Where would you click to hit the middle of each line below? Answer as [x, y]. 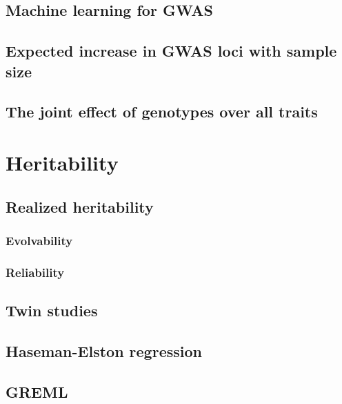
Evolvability [39, 240]
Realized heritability [80, 206]
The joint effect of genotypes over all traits [162, 112]
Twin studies [52, 310]
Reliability [35, 272]
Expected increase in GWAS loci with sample [171, 51]
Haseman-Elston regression [104, 350]
